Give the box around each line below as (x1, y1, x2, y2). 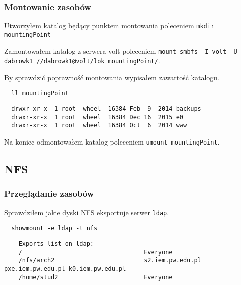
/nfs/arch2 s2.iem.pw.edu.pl (18, 257, 201, 264)
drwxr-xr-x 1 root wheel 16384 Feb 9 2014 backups (11, 105, 201, 113)
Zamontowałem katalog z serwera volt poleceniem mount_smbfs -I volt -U (4, 45, 237, 56)
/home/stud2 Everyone (18, 273, 173, 281)
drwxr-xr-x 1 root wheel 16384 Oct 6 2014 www (11, 122, 187, 129)
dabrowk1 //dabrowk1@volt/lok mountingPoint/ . (4, 55, 160, 66)
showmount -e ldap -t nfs (11, 225, 98, 232)
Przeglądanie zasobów (4, 187, 94, 200)
